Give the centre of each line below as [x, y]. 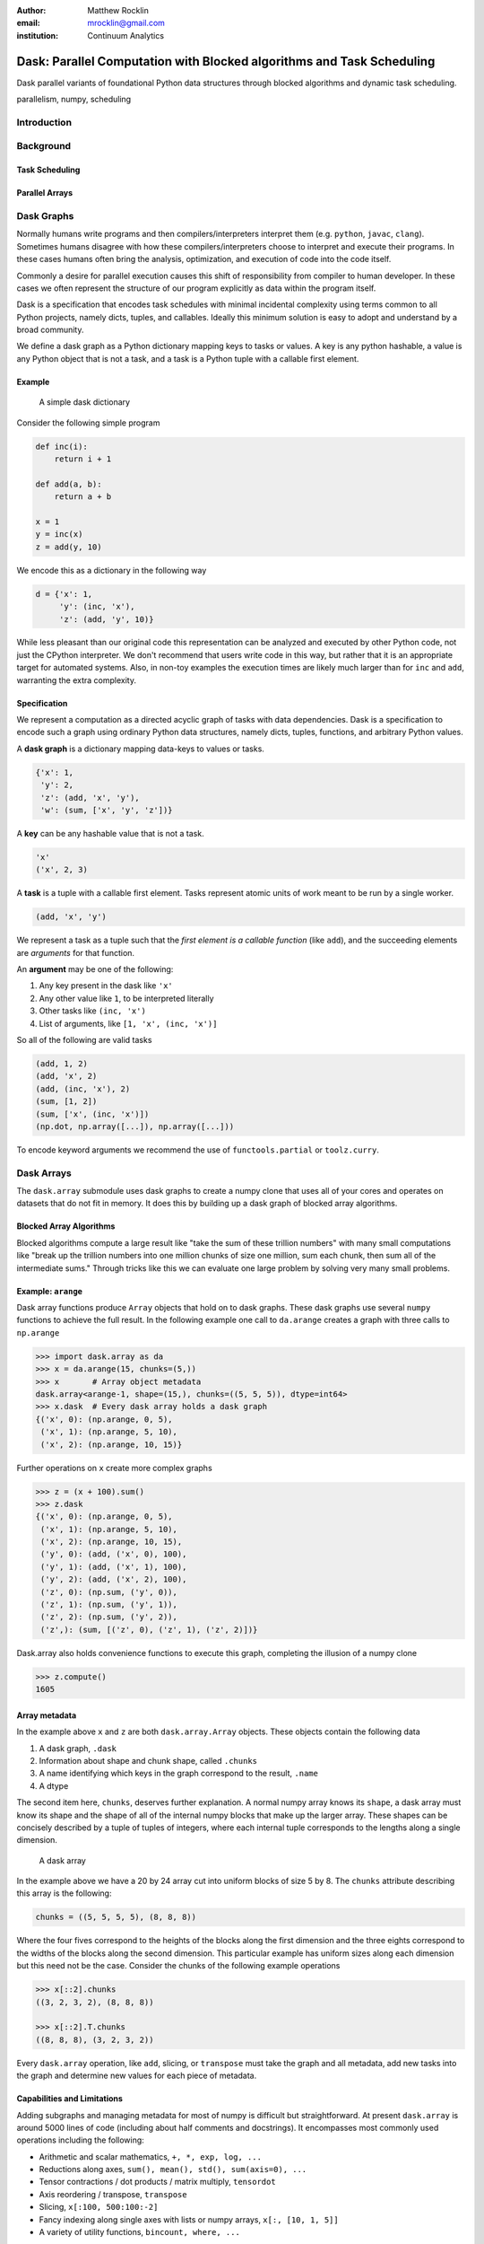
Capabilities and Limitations [69, 2099]
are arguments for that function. [75, 952]
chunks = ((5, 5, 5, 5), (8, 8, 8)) [116, 1917]
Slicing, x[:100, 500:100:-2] [99, 2207]
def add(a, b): [69, 484]
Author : [31, 10]
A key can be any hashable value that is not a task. [111, 833]
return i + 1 [83, 459]
